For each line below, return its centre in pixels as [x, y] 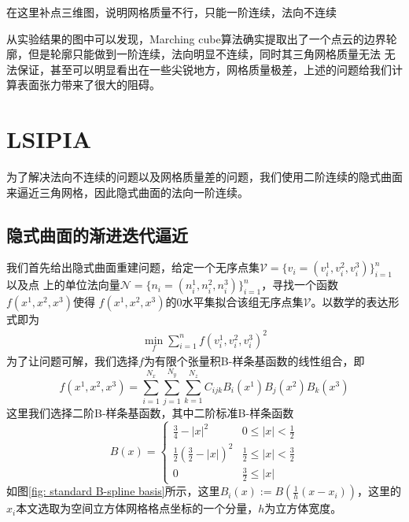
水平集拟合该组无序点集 [243, 302]
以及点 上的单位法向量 [63, 285]
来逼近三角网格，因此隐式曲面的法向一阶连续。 [127, 192]
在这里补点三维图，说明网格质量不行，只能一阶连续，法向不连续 [171, 12]
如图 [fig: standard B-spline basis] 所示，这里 [113, 491]
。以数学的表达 [350, 302]
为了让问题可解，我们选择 [72, 360]
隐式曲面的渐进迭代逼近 [97, 234]
